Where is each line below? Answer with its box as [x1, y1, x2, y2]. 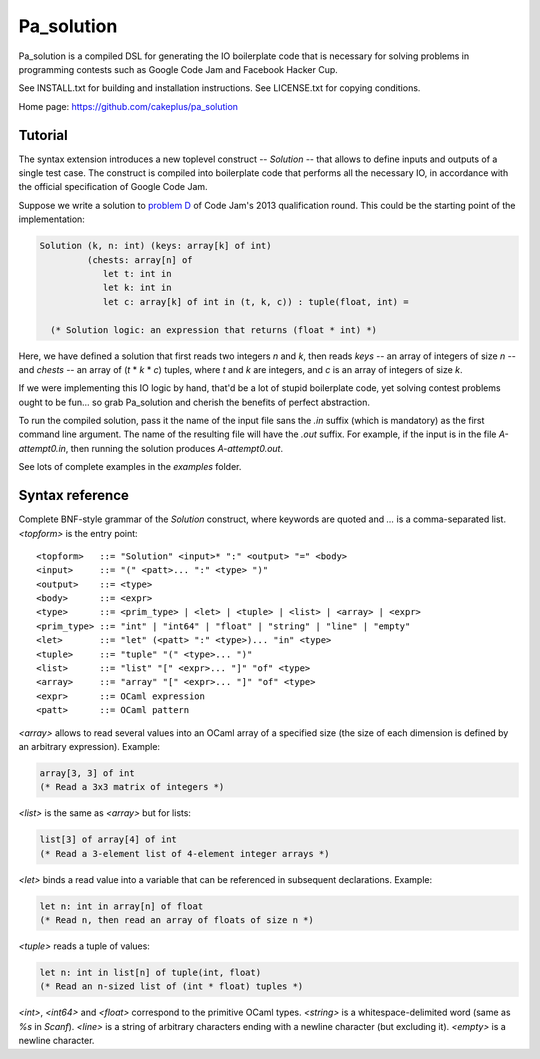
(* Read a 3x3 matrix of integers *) [39, 781, 225, 793]
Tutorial [18, 126, 69, 144]
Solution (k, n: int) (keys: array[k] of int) [39, 240, 272, 252]
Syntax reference [18, 487, 130, 504]
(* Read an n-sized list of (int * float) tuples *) [39, 981, 304, 992]
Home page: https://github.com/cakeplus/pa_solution [18, 100, 239, 112]
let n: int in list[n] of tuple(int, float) [39, 967, 262, 979]
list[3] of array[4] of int [39, 834, 177, 845]
